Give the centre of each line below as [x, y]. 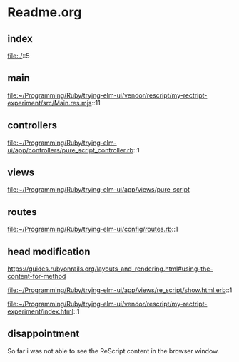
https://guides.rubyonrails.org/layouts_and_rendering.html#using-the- [110, 269]
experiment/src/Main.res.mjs [50, 103]
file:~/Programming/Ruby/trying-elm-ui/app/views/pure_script [99, 190]
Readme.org [45, 12]
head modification [49, 251]
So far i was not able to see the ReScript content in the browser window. [113, 351]
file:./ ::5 [19, 56]
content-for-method [37, 276]
